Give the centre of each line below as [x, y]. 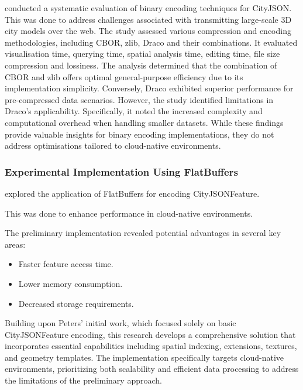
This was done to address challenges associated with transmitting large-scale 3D [148, 19]
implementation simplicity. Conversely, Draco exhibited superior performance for [149, 88]
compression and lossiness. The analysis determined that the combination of [141, 65]
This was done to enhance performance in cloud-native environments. [129, 213]
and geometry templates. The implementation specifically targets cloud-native [144, 357]
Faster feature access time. [66, 264]
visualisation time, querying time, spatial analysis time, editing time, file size [142, 54]
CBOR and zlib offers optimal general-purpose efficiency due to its [124, 76]
